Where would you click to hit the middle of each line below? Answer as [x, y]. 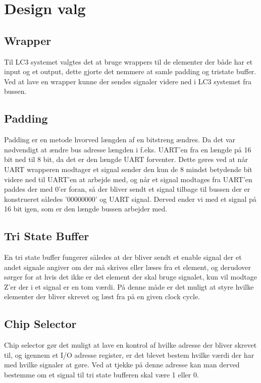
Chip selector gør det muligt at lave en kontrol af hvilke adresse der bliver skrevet [130, 345]
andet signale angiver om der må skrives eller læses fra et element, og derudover [128, 267]
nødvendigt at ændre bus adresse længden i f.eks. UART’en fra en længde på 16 [128, 149]
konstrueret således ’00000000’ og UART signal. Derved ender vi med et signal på [130, 199]
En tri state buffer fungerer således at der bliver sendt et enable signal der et [123, 257]
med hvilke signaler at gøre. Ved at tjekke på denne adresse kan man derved [122, 365]
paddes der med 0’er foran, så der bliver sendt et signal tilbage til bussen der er [127, 189]
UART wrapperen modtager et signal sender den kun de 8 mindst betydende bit [128, 169]
